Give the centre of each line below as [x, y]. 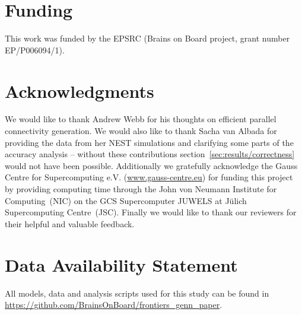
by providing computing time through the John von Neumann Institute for [141, 189]
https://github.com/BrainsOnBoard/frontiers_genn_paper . [114, 305]
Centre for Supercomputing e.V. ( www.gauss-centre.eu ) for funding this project [149, 177]
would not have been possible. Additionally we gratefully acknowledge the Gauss [151, 165]
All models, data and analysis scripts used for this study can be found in [137, 293]
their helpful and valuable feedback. [70, 223]
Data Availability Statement [121, 264]
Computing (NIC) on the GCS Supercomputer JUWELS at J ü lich [126, 200]
